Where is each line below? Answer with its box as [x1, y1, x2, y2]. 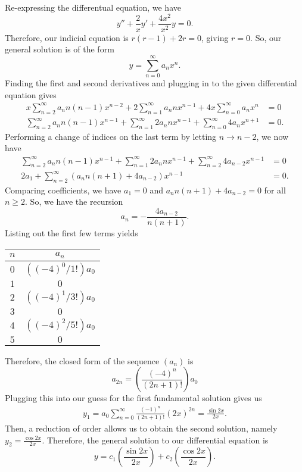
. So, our [250, 31, 282, 43]
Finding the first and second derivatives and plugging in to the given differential [5, 77, 297, 89]
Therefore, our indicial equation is [5, 31, 129, 43]
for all [264, 183, 286, 196]
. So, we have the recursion [25, 195, 123, 208]
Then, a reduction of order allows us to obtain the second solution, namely [5, 421, 278, 434]
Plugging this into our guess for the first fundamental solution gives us [5, 392, 262, 404]
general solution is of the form [5, 43, 114, 55]
